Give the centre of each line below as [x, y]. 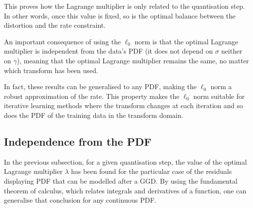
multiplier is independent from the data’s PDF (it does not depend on [108, 51]
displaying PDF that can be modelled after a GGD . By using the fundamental [121, 180]
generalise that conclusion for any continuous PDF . [80, 200]
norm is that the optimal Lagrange [186, 41]
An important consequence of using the [63, 41]
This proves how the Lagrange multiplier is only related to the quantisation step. [125, 6]
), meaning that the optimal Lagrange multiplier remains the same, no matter [133, 60]
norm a [221, 86]
